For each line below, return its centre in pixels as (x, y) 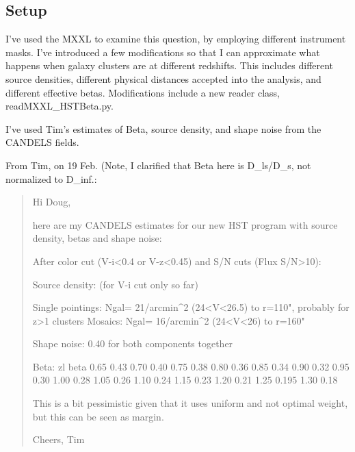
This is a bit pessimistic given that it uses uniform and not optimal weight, (190, 403)
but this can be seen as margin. (98, 416)
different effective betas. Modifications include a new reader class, (143, 92)
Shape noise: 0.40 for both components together (133, 343)
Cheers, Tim (58, 439)
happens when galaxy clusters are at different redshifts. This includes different (170, 65)
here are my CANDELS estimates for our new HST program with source (185, 224)
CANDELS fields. (42, 142)
